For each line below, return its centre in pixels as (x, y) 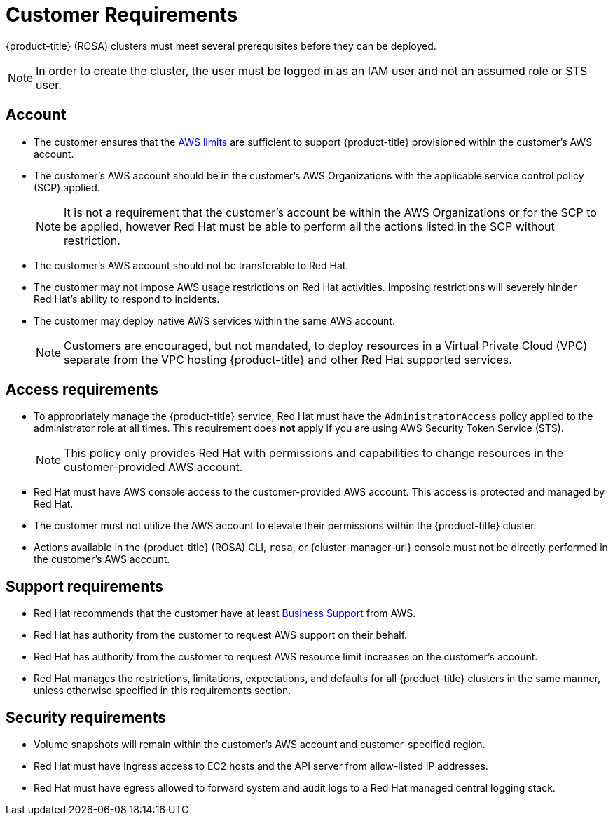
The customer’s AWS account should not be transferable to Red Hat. (191, 265)
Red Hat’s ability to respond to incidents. (127, 299)
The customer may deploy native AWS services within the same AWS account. (214, 320)
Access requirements (82, 390)
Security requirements (86, 717)
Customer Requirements (122, 15)
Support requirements (84, 586)
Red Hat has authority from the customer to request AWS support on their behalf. (221, 635)
